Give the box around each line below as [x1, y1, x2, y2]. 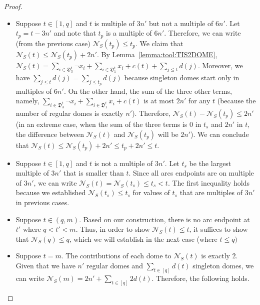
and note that [53, 28, 96, 38]
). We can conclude [190, 128, 249, 139]
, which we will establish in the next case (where [69, 233, 217, 244]
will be [157, 128, 178, 139]
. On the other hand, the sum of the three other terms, [63, 85, 232, 96]
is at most [143, 95, 174, 106]
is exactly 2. [201, 250, 238, 261]
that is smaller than [63, 168, 124, 178]
